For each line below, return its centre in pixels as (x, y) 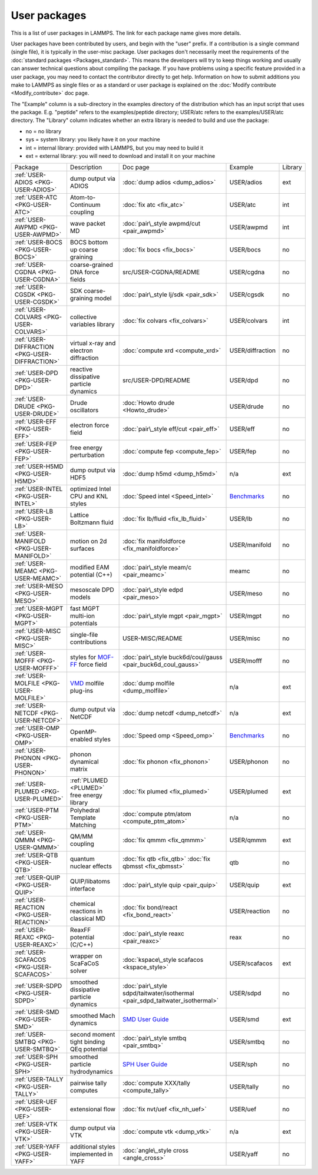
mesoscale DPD (92, 590)
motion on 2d (88, 541)
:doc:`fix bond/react (150, 908)
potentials (84, 623)
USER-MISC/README (153, 638)
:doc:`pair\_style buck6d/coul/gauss (173, 657)
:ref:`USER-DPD (36, 373)
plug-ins (82, 691)
